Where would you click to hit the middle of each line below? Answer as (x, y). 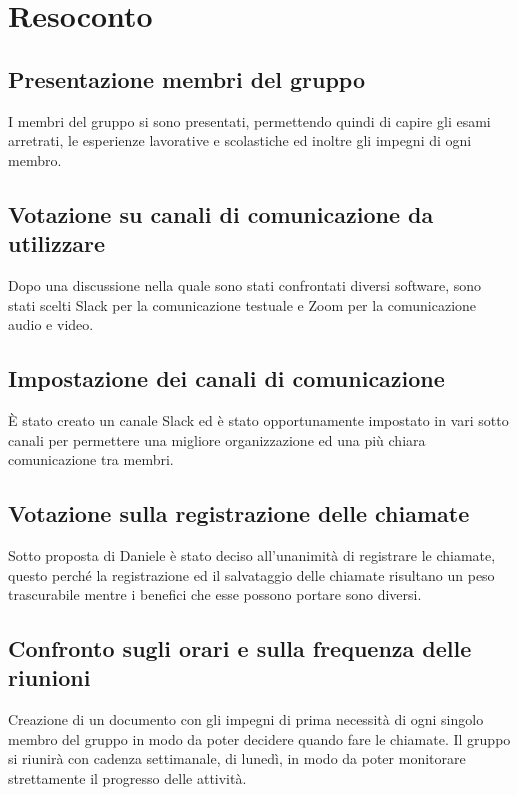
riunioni (49, 677)
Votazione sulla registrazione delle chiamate (239, 513)
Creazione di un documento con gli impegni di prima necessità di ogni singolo (246, 719)
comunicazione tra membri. (91, 459)
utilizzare (57, 243)
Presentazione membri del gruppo (187, 78)
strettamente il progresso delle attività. (127, 778)
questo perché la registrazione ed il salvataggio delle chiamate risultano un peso (251, 574)
